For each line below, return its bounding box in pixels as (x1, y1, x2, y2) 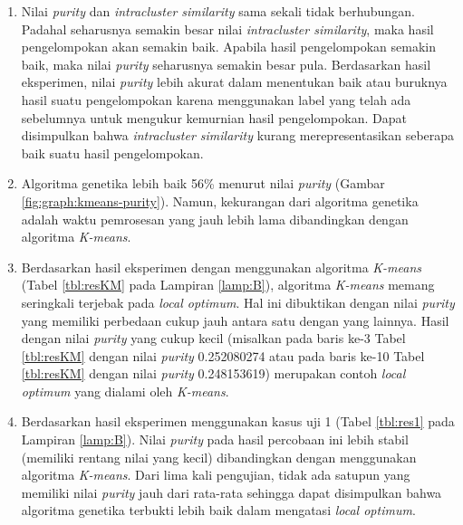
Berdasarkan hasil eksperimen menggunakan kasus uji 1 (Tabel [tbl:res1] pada (21, 412, 455, 431)
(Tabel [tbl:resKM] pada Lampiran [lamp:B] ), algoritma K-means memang (21, 275, 435, 294)
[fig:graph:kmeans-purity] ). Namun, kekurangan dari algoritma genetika (21, 191, 419, 210)
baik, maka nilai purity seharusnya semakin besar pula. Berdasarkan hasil (21, 54, 431, 73)
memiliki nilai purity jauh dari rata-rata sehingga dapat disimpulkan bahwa (21, 482, 442, 501)
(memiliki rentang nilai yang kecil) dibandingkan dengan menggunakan (21, 447, 417, 466)
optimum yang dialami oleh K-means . (21, 381, 229, 400)
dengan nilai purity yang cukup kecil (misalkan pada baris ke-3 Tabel (21, 329, 406, 348)
